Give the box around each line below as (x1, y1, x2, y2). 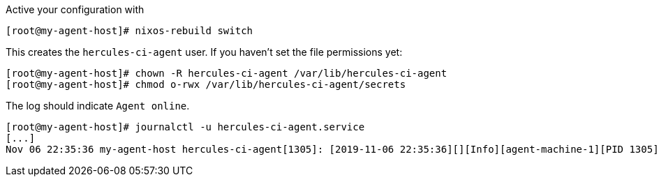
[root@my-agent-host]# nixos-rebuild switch (6, 25, 253, 36)
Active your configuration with (6, 3, 145, 15)
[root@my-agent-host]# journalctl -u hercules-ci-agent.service (6, 121, 365, 132)
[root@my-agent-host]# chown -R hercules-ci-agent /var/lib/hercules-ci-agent (6, 68, 447, 79)
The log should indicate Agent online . (6, 100, 190, 112)
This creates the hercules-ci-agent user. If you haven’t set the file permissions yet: (6, 46, 403, 58)
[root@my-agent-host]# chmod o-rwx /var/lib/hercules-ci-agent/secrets (6, 79, 406, 90)
